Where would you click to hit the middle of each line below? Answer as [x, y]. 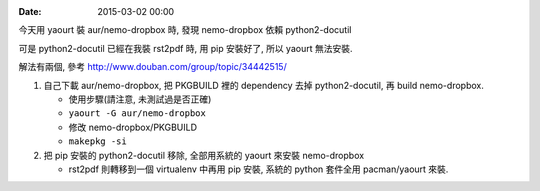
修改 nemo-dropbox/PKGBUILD [133, 127]
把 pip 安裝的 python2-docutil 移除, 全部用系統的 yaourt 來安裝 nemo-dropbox [204, 155]
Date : [30, 11]
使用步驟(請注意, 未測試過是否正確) [140, 99]
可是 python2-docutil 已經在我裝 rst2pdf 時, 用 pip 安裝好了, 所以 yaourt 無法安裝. [185, 48]
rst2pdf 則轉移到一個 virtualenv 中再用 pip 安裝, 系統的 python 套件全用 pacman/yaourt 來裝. [258, 169]
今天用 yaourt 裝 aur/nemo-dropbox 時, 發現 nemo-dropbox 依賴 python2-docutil [185, 30]
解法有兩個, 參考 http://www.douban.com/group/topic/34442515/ [152, 67]
